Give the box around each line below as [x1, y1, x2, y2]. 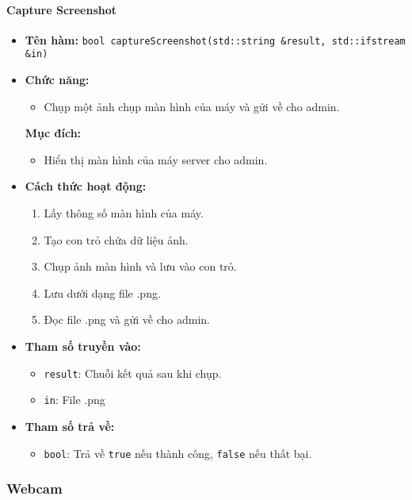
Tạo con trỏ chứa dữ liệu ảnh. [44, 231, 189, 248]
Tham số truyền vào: [25, 338, 141, 355]
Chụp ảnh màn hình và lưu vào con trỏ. [44, 258, 237, 275]
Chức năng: [25, 71, 90, 88]
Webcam [6, 479, 63, 498]
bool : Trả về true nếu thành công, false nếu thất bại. [44, 444, 312, 461]
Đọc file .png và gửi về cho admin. [44, 311, 211, 328]
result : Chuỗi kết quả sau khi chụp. [44, 364, 222, 381]
